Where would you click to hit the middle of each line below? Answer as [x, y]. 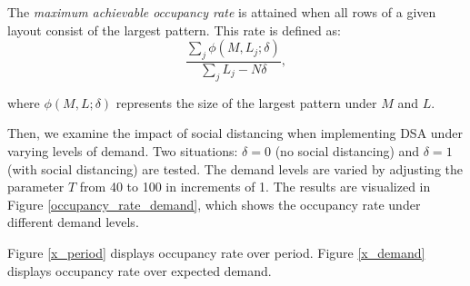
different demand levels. [73, 222]
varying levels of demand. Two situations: [123, 151]
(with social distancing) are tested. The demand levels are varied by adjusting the [235, 168]
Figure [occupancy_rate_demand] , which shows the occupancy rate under [214, 204]
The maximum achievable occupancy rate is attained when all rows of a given [222, 12]
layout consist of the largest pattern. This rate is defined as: [174, 30]
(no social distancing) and [347, 151]
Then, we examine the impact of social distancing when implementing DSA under [235, 133]
